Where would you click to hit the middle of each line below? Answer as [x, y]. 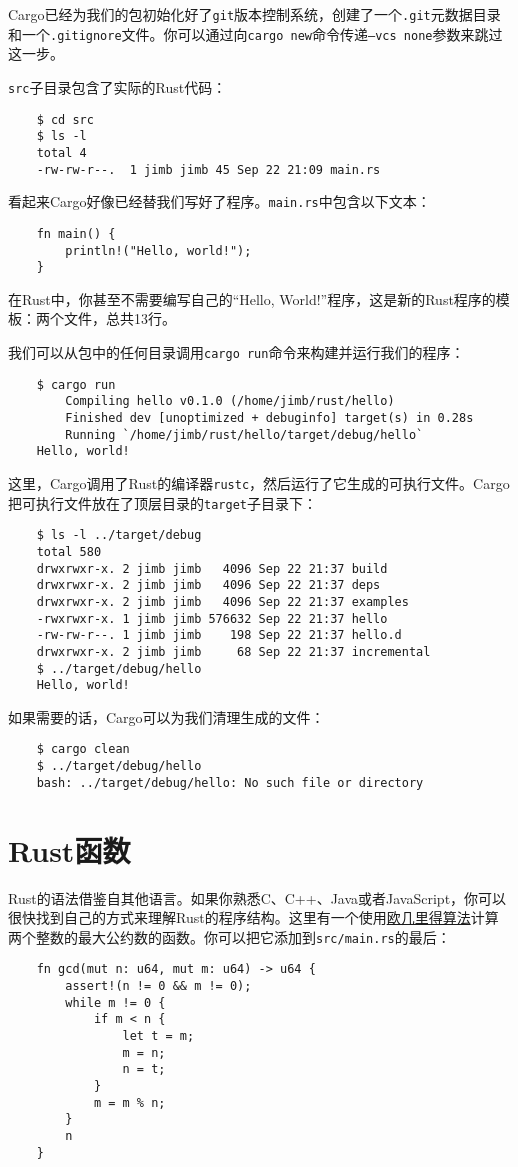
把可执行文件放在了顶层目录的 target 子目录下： [162, 502]
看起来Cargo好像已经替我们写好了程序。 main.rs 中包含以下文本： [219, 201]
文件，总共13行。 [119, 318]
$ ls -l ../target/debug [119, 535]
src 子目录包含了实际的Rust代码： [117, 86]
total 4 [61, 152]
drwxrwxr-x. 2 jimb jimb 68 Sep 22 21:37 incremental [233, 651]
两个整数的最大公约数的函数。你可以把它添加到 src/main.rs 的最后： [229, 936]
